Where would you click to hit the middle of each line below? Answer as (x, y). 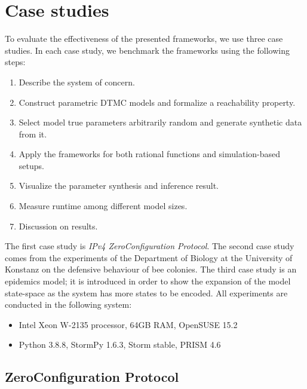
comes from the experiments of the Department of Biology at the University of (149, 257)
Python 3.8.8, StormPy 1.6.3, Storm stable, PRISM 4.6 (120, 344)
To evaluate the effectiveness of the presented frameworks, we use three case (144, 39)
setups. (31, 165)
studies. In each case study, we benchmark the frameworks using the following (147, 50)
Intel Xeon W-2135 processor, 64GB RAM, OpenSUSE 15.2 (128, 324)
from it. (33, 134)
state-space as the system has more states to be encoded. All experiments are (146, 292)
